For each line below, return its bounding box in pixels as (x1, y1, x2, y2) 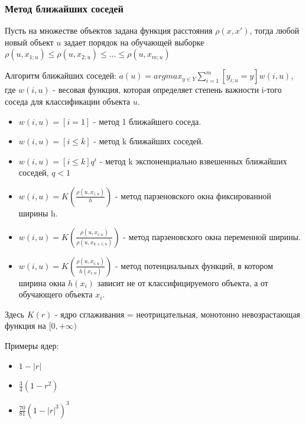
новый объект (5, 35, 54, 48)
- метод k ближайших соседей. (93, 135, 204, 147)
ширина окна (18, 276, 66, 289)
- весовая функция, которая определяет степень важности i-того (53, 83, 282, 96)
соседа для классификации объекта (5, 95, 130, 107)
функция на (5, 319, 46, 332)
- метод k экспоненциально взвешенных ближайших (99, 154, 287, 167)
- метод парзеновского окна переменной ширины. (123, 230, 301, 242)
